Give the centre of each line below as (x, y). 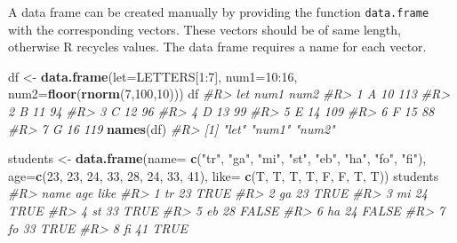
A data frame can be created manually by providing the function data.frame (219, 12)
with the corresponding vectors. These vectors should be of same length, (204, 29)
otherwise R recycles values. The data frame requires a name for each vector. (217, 47)
